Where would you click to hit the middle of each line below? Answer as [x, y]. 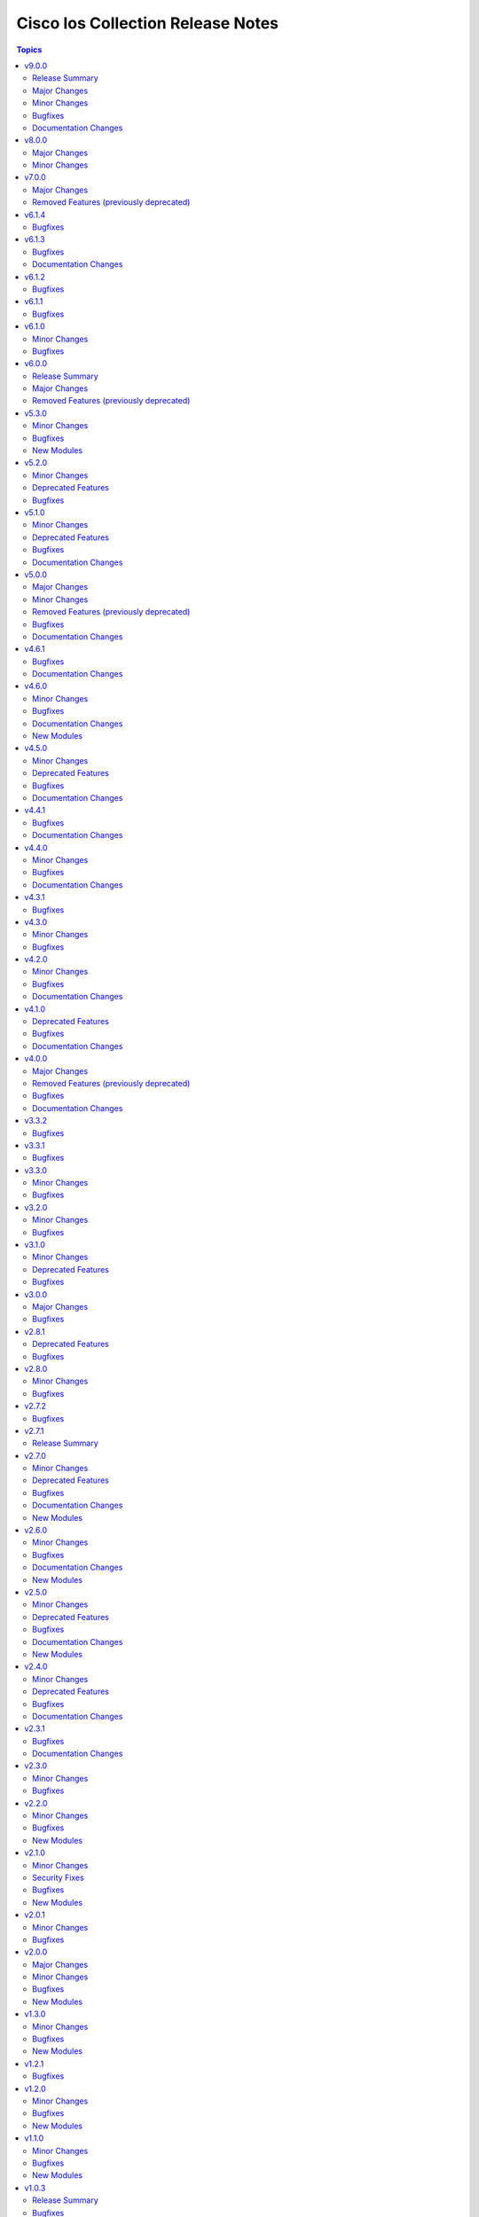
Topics [29, 50]
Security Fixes [58, 1877]
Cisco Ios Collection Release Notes [148, 23]
